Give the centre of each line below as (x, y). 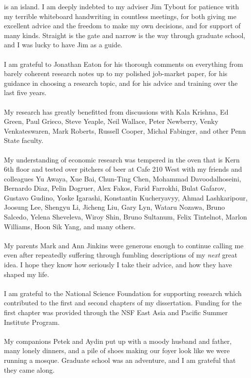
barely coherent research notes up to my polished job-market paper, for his (116, 73)
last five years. (25, 92)
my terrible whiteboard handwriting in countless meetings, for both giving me (120, 16)
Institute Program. (32, 322)
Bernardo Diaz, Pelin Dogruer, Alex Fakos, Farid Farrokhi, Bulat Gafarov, (115, 188)
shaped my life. (27, 274)
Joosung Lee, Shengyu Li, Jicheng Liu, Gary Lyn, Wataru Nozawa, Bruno (115, 207)
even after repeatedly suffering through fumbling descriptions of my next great (121, 255)
